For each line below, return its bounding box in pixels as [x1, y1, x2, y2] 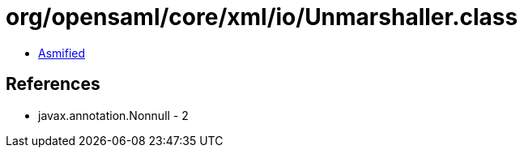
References [6, 74, 100, 95]
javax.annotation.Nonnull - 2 [38, 108, 189, 122]
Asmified [38, 45, 86, 60]
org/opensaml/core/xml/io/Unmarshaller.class [6, 3, 518, 31]
